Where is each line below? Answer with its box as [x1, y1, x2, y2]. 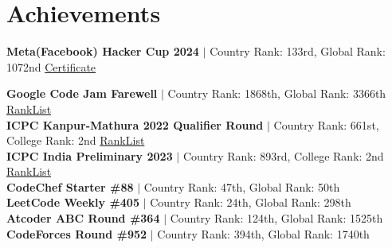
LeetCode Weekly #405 [6, 194, 139, 211]
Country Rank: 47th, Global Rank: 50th [143, 178, 340, 195]
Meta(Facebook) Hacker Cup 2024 [6, 43, 199, 60]
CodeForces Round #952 [6, 225, 147, 242]
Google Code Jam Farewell [6, 85, 158, 102]
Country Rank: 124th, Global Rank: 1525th [170, 210, 383, 227]
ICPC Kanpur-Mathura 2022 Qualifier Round [6, 116, 264, 133]
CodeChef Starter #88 [6, 178, 134, 195]
